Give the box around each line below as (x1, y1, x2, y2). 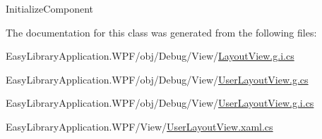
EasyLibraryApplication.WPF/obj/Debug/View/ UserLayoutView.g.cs (6, 72, 309, 86)
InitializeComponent (6, 1, 94, 15)
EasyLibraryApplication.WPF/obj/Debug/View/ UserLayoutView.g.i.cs (6, 95, 314, 110)
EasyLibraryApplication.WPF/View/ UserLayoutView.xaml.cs (6, 119, 273, 133)
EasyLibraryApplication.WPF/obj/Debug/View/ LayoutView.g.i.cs (6, 48, 294, 63)
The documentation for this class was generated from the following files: (6, 25, 317, 39)
